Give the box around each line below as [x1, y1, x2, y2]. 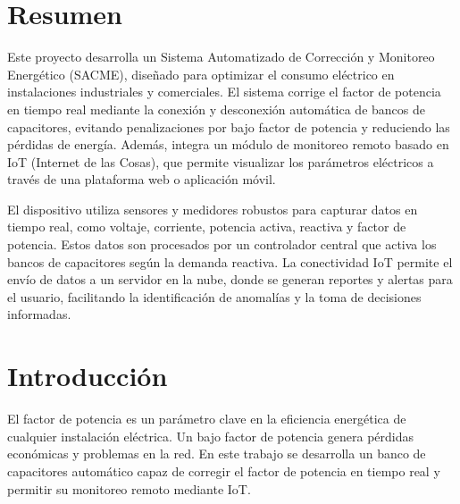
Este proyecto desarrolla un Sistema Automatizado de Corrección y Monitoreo [7, 47, 435, 66]
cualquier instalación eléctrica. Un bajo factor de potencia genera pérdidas [7, 426, 414, 445]
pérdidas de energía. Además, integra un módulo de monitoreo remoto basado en [7, 135, 449, 154]
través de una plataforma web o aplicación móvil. [7, 170, 276, 189]
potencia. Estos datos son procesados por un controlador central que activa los [7, 235, 437, 254]
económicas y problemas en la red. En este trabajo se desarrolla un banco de [7, 444, 426, 463]
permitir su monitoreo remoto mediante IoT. [7, 479, 251, 498]
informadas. [7, 305, 71, 323]
